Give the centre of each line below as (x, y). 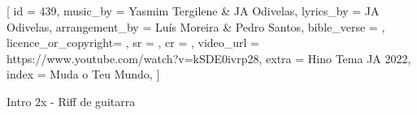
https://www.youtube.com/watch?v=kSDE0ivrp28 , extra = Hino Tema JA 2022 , (209, 58)
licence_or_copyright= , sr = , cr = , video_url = (133, 43)
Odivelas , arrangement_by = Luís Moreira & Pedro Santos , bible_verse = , (196, 26)
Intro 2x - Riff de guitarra (71, 101)
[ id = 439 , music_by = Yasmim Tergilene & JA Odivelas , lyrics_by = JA (193, 11)
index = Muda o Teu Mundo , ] (83, 74)
